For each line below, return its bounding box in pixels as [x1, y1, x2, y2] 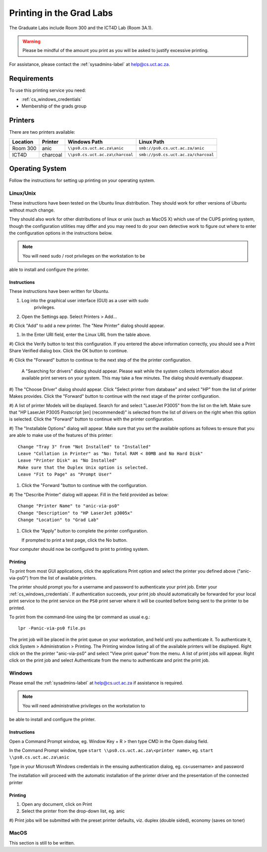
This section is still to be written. [9, 840, 75, 846]
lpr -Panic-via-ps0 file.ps [18, 626, 86, 631]
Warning [22, 38, 41, 44]
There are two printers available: [9, 129, 75, 135]
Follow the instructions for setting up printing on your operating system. [9, 177, 155, 183]
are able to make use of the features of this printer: [9, 432, 113, 438]
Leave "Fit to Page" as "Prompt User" [18, 472, 112, 478]
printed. [9, 605, 25, 611]
